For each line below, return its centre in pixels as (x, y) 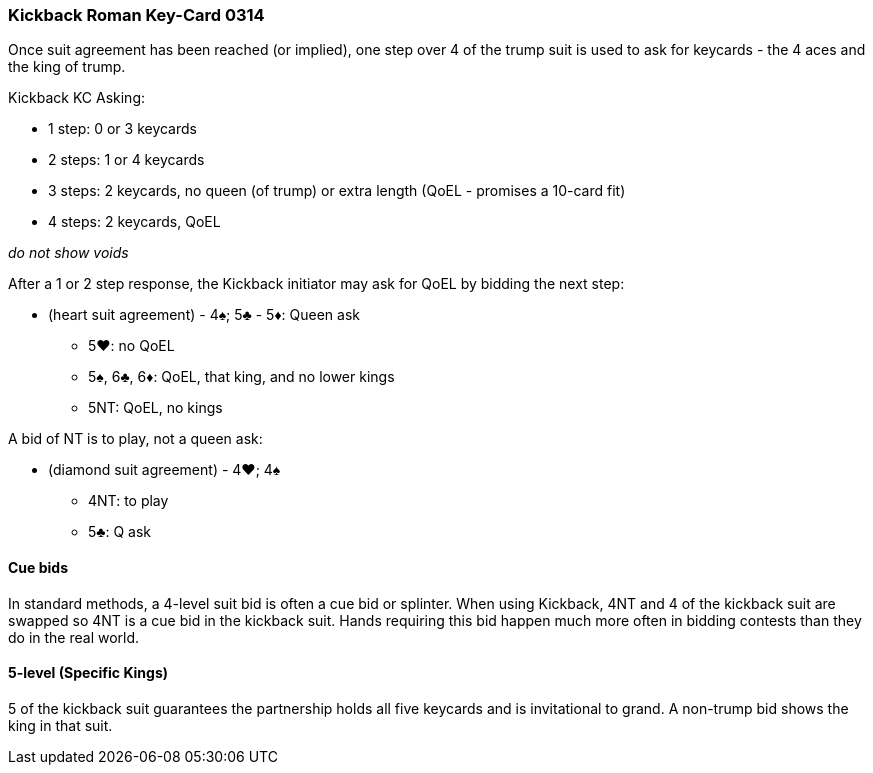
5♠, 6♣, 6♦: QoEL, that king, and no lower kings (241, 377)
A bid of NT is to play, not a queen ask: (135, 439)
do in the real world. (74, 637)
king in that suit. (60, 725)
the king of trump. (67, 67)
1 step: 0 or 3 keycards (122, 129)
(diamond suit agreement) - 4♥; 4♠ (164, 470)
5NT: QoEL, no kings (155, 408)
